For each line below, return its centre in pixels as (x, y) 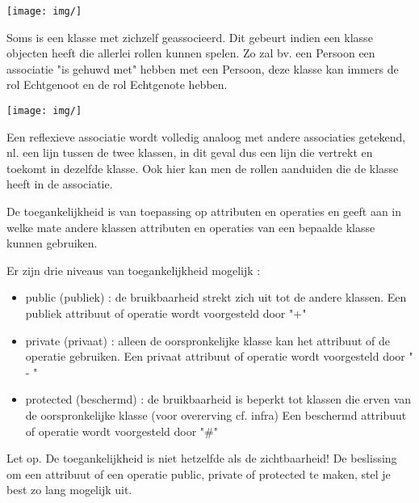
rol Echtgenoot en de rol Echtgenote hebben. (117, 85)
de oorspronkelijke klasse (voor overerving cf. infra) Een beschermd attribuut (216, 415)
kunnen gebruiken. (52, 243)
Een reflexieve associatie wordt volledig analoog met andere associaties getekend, (206, 136)
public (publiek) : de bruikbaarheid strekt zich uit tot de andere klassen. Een (216, 297)
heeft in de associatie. (60, 184)
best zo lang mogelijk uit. (69, 490)
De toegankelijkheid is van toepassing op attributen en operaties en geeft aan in (204, 211)
